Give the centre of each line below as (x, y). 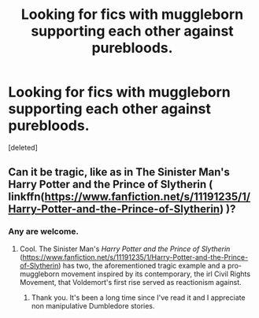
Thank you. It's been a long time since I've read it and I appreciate (138, 298)
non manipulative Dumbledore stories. (93, 305)
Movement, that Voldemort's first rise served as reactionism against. (130, 282)
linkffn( (26, 197)
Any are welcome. (43, 231)
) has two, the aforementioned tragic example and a (142, 265)
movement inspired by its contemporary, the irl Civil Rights (155, 274)
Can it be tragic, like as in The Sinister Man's (119, 172)
